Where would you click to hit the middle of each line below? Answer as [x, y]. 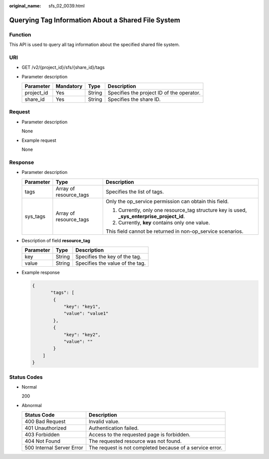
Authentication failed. [114, 428]
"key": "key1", [82, 307]
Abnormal [32, 405]
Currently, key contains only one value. [164, 222]
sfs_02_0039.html [67, 6]
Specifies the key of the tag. [108, 256]
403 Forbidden [42, 435]
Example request [39, 140]
